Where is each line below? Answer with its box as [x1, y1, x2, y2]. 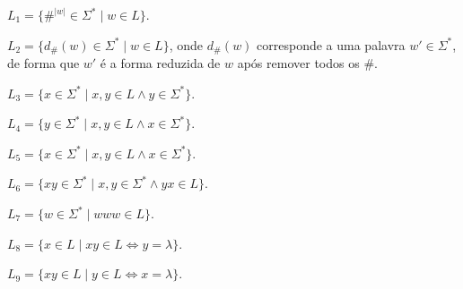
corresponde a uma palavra [257, 35, 406, 54]
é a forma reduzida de [100, 54, 221, 72]
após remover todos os [237, 54, 360, 72]
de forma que [7, 54, 80, 72]
